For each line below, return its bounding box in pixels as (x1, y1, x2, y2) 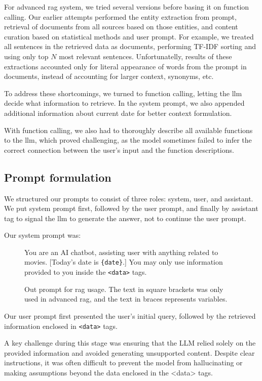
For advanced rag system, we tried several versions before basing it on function (4, 2, 249, 12)
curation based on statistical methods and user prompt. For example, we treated (4, 31, 254, 41)
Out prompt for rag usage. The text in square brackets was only (24, 283, 223, 294)
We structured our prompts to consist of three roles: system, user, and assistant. (4, 193, 253, 203)
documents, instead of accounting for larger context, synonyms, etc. (4, 71, 214, 81)
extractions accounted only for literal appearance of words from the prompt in (4, 61, 247, 71)
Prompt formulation (4, 169, 111, 185)
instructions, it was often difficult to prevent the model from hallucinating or (4, 357, 243, 368)
